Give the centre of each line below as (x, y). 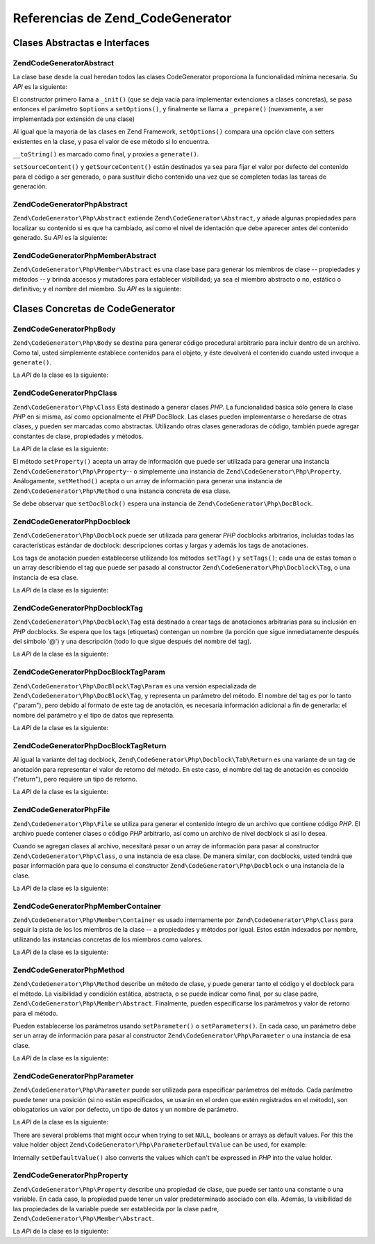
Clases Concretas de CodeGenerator (94, 308)
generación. (30, 186)
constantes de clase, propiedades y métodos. (78, 436)
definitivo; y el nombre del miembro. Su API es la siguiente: (97, 289)
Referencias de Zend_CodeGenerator (122, 18)
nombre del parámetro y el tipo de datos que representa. (94, 715)
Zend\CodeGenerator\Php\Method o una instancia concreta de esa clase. (122, 491)
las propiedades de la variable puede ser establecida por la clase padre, (116, 1209)
